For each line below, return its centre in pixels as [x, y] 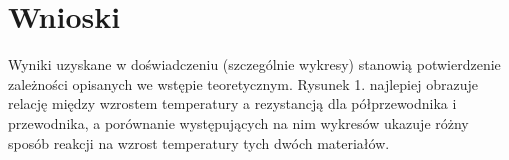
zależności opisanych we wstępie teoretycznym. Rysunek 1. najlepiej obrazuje [243, 83]
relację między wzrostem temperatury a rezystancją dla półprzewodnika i [232, 103]
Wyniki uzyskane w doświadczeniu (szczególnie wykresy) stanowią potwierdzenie [254, 64]
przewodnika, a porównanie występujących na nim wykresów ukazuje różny [238, 122]
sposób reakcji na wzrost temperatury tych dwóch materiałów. [199, 142]
